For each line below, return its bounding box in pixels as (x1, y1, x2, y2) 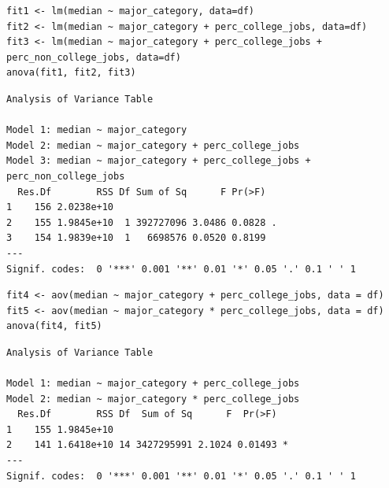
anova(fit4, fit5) (6, 320, 102, 332)
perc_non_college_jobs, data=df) (6, 51, 181, 63)
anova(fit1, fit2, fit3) (6, 67, 136, 79)
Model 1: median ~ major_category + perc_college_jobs (6, 378, 300, 390)
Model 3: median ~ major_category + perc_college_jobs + (6, 155, 311, 167)
